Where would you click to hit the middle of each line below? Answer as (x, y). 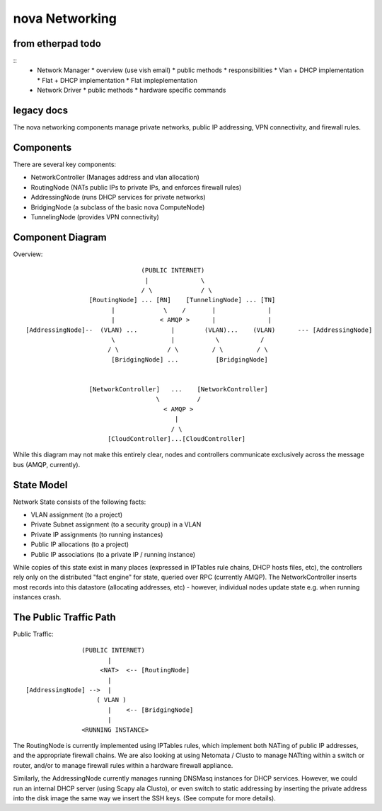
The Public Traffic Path (64, 617)
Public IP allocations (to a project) (80, 544)
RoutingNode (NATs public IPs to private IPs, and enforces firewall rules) (136, 187)
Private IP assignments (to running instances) (97, 534)
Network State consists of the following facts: (80, 502)
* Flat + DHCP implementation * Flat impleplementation (117, 80)
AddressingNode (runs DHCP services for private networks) (118, 197)
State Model (40, 485)
